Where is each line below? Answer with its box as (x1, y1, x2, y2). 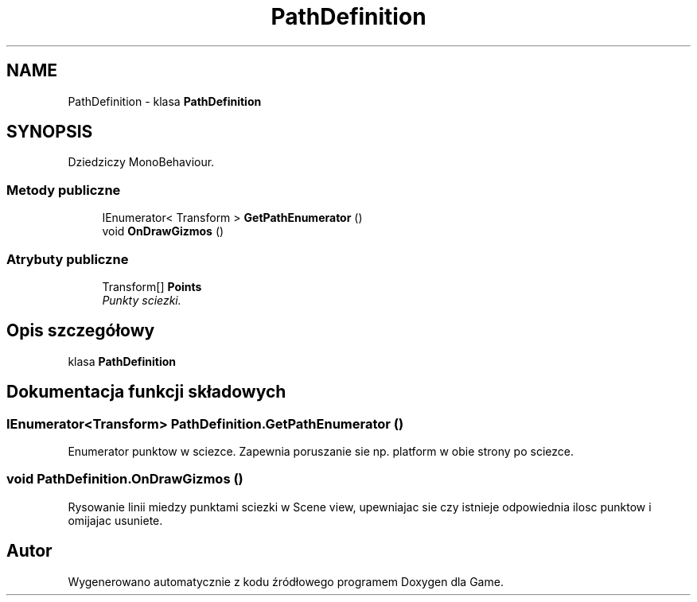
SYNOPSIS (6, 122, 93, 142)
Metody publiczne (6, 181, 121, 198)
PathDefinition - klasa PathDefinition (68, 94, 262, 108)
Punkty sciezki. (102, 293, 181, 307)
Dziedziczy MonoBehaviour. (68, 155, 215, 169)
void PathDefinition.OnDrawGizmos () (6, 471, 243, 487)
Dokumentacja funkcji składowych (6, 382, 286, 402)
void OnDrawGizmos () (102, 224, 224, 239)
